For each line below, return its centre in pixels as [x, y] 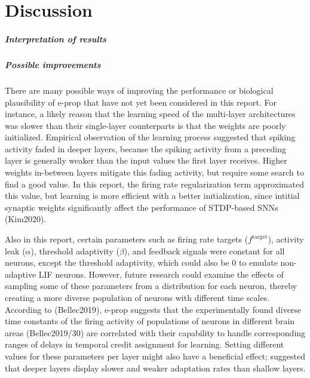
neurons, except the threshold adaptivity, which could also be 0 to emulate [141, 262]
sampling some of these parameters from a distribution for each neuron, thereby [151, 286]
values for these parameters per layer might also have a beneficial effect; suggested [155, 356]
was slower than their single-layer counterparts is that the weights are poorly [145, 125]
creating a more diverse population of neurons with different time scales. [137, 297]
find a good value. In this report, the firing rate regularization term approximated [154, 184]
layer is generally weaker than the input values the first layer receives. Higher [146, 160]
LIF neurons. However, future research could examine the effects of [161, 274]
